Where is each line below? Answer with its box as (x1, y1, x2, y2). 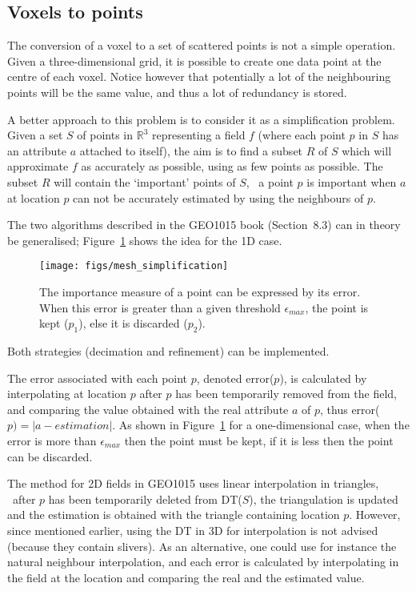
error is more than (7, 432, 97, 448)
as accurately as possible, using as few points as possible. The (81, 158, 383, 175)
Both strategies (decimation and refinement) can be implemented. (7, 342, 330, 359)
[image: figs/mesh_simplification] (39, 260, 229, 272)
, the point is (305, 299, 369, 316)
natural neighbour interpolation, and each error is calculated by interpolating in (7, 553, 399, 570)
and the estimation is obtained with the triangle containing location (7, 506, 340, 523)
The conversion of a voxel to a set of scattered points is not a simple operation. (7, 37, 396, 54)
